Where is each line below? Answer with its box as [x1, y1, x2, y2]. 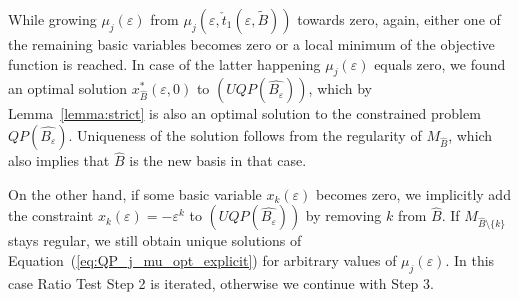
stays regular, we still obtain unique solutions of [8, 230, 302, 251]
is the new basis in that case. [129, 150, 307, 171]
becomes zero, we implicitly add [316, 183, 511, 204]
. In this [445, 249, 495, 270]
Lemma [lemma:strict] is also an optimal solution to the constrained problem [8, 103, 481, 124]
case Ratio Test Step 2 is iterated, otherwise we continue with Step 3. [8, 272, 434, 293]
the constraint [8, 205, 94, 226]
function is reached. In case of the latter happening [8, 53, 321, 74]
